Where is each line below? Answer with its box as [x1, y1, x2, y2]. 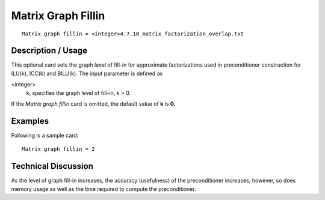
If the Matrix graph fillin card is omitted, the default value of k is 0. [11, 100, 176, 108]
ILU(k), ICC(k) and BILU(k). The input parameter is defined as [11, 70, 163, 77]
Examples [11, 116, 49, 126]
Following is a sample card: [11, 132, 79, 139]
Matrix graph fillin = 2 [22, 146, 95, 153]
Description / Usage [11, 46, 87, 56]
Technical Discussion [11, 161, 93, 171]
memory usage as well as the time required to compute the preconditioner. [11, 185, 196, 192]
